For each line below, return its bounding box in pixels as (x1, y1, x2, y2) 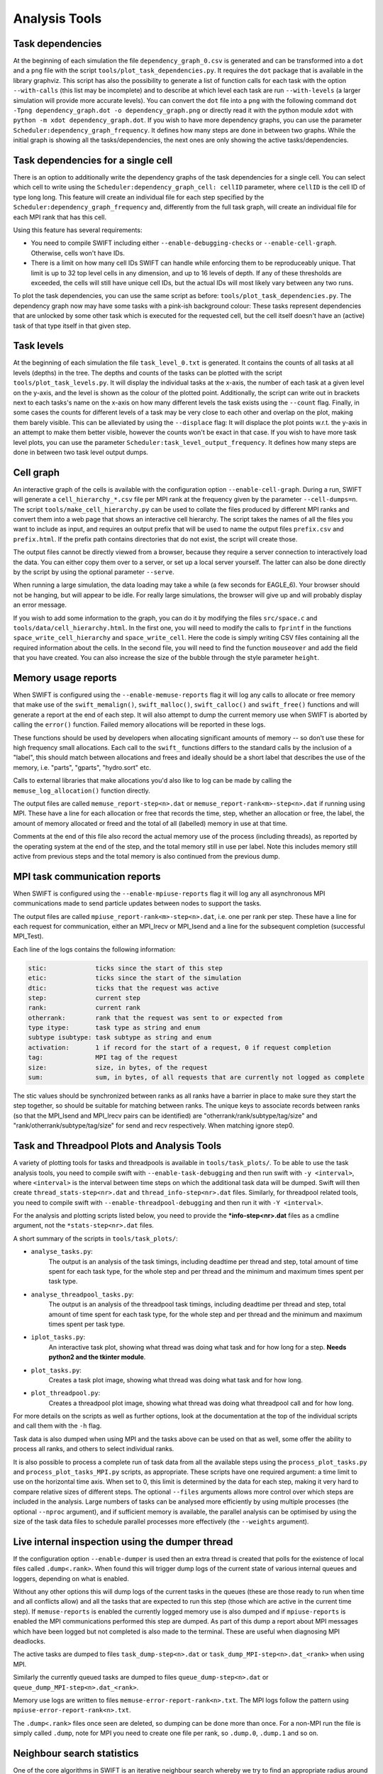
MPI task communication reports (13, 870, 161, 883)
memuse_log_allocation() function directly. (13, 786, 150, 795)
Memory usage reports (13, 671, 117, 684)
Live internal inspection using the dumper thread (13, 1536, 233, 1548)
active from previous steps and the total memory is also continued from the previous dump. (13, 852, 280, 860)
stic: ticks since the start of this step (28, 964, 223, 972)
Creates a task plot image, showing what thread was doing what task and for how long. (48, 1375, 303, 1384)
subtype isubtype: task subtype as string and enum (28, 1033, 212, 1042)
